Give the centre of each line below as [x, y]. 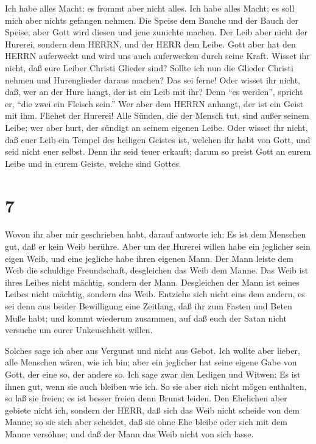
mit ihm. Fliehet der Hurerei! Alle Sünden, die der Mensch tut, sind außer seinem [157, 115]
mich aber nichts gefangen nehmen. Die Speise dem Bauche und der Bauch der [152, 20]
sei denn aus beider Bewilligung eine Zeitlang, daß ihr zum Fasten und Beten [149, 306]
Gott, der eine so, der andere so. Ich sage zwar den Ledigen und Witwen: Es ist [153, 374]
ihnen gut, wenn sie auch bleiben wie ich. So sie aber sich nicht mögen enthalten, [156, 386]
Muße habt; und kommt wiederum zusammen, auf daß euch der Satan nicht [146, 318]
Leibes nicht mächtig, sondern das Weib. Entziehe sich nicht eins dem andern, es [155, 294]
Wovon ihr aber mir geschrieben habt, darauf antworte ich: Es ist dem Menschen [156, 234]
